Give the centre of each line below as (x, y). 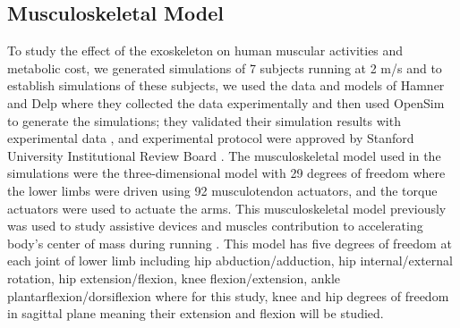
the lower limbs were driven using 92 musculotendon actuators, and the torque (222, 190)
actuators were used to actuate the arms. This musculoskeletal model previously (227, 208)
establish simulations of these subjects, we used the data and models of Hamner (226, 85)
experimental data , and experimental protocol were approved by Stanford (211, 138)
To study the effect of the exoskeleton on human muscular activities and (205, 50)
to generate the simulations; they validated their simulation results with (204, 120)
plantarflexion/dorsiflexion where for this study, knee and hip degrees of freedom (228, 295)
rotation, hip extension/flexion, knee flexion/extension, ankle (174, 278)
